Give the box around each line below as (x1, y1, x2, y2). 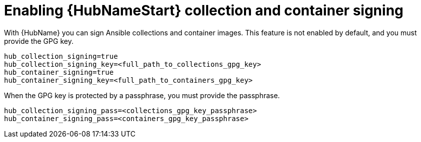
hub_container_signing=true (4, 68, 114, 76)
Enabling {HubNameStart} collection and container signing (4, 2, 403, 19)
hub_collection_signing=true (4, 52, 118, 60)
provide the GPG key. (4, 36, 73, 45)
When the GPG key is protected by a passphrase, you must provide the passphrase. (4, 91, 280, 100)
